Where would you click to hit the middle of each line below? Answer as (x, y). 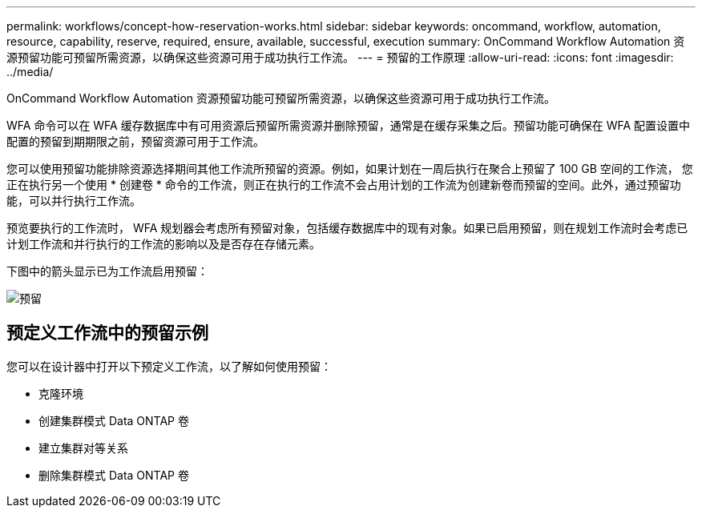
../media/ (30, 72)
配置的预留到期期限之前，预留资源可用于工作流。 (135, 141)
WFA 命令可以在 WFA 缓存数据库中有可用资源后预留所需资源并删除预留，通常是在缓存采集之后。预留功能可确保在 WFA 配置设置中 (349, 125)
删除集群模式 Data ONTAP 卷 (114, 475)
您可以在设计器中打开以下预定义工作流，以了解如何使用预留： (169, 366)
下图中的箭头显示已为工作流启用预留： (107, 271)
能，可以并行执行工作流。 (74, 201)
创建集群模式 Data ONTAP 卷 (114, 420)
